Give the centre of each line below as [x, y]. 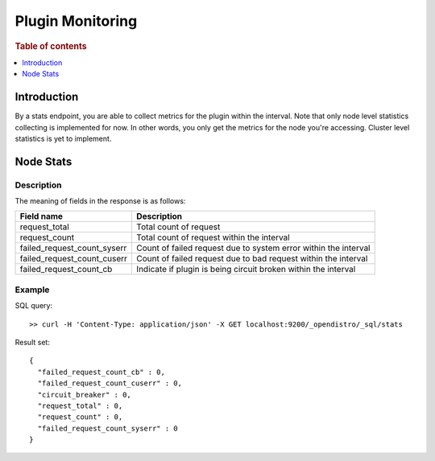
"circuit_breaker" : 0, [85, 395]
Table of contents [51, 46]
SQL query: [33, 306]
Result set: [32, 342]
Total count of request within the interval [213, 237]
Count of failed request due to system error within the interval [253, 248]
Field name [41, 216]
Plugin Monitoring [76, 21]
